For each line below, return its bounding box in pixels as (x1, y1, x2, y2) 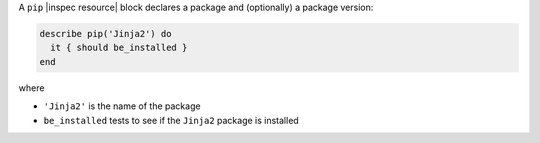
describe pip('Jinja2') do (39, 28, 172, 39)
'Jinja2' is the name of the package (43, 100, 201, 112)
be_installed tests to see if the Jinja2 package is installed (43, 114, 299, 126)
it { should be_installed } (50, 42, 188, 54)
